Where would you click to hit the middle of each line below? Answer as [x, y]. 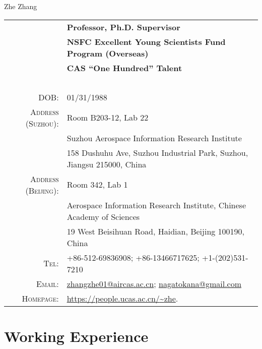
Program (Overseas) [108, 53]
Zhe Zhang [21, 6]
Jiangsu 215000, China [107, 164]
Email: [48, 283]
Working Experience [76, 336]
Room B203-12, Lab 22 [108, 118]
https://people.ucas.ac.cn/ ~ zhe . [122, 298]
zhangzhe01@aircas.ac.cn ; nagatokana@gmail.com [154, 283]
